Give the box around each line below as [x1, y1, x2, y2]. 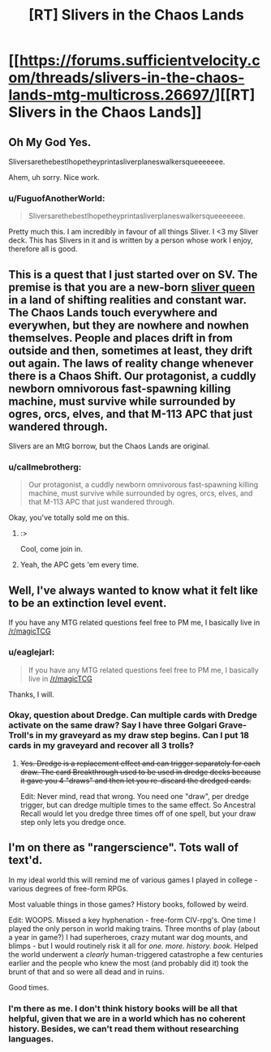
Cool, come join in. [19, 544, 84, 554]
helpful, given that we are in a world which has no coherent [8, 1012, 246, 1024]
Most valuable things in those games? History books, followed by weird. [8, 899, 249, 909]
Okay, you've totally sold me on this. [8, 513, 130, 522]
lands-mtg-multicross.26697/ [8, 86, 215, 105]
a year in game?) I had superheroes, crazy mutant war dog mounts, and [8, 932, 248, 942]
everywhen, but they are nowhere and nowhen [8, 318, 249, 332]
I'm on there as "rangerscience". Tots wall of [8, 841, 239, 855]
